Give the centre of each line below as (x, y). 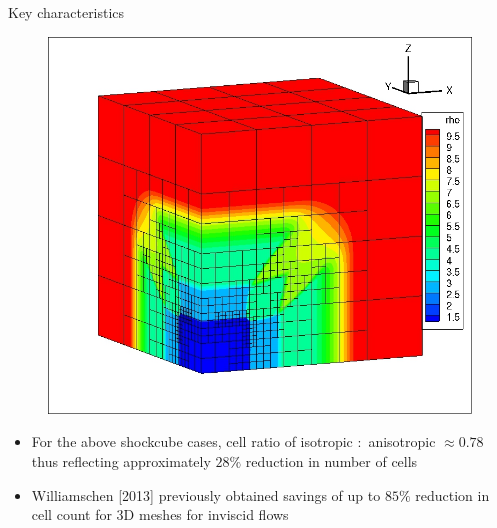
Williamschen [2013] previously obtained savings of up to (206, 494)
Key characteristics (66, 12)
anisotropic (402, 441)
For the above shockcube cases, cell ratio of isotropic (192, 441)
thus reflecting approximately (121, 461)
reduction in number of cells (331, 461)
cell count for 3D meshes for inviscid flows (160, 514)
